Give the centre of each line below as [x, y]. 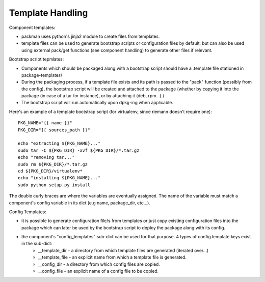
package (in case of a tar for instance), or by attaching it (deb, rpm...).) [93, 96]
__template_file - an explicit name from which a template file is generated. [112, 257]
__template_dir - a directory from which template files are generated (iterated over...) [123, 250]
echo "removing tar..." [46, 157]
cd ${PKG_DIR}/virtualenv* [50, 171]
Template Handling [49, 13]
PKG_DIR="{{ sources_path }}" [54, 130]
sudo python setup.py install [54, 185]
